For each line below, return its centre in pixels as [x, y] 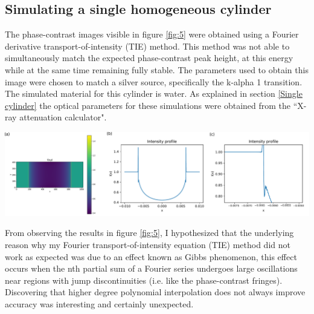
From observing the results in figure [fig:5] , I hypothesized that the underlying [149, 233]
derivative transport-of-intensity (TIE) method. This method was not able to [147, 46]
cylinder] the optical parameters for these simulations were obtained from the [148, 105]
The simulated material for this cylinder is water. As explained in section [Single [154, 93]
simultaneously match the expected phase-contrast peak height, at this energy [149, 58]
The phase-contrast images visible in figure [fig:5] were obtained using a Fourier [152, 34]
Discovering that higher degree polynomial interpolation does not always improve [155, 292]
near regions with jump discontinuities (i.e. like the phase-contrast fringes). [144, 280]
